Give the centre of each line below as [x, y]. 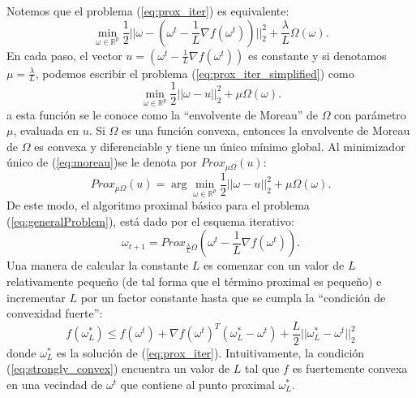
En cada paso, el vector [64, 55]
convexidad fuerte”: [55, 313]
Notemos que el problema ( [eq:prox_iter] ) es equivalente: [148, 11]
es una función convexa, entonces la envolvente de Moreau [266, 130]
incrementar [36, 297]
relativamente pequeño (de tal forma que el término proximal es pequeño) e [194, 281]
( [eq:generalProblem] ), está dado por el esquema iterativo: [150, 221]
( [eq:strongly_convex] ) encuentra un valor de [118, 368]
